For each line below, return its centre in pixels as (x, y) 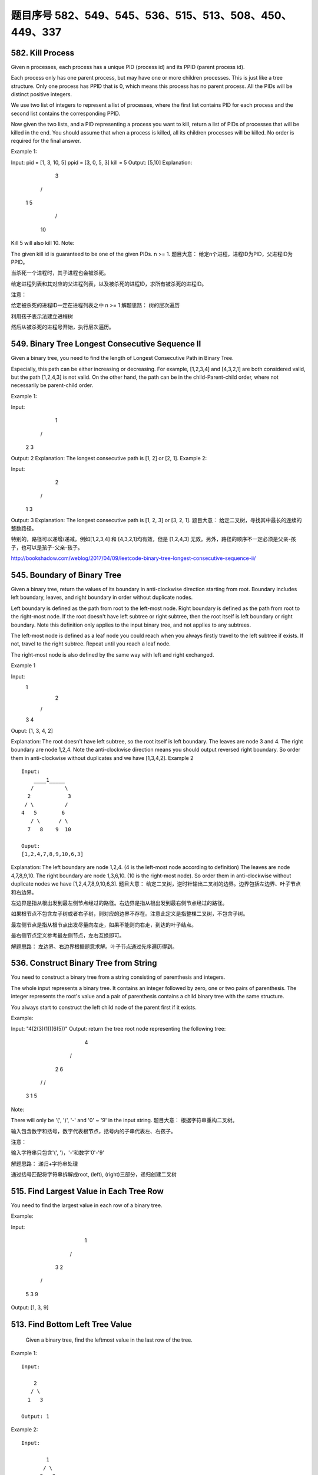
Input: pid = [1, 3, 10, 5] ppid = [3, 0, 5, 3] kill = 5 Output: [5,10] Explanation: (102, 162)
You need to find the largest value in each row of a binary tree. (87, 1205)
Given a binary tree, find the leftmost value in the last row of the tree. (109, 1340)
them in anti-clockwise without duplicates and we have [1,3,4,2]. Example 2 (102, 758)
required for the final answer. (46, 140)
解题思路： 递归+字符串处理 (44, 1163)
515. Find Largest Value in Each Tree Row (87, 1191)
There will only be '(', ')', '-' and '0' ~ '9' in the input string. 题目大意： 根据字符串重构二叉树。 (124, 1120)
